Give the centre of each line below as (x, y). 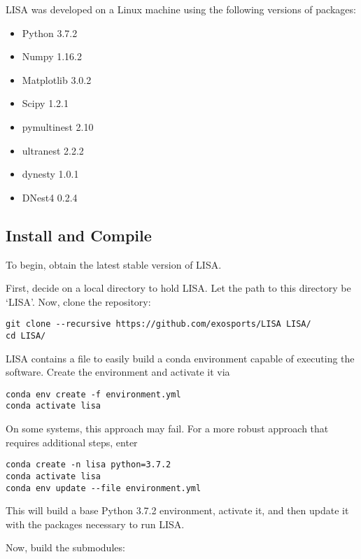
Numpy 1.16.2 (52, 56)
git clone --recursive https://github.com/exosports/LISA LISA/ (158, 324)
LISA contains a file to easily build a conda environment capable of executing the (180, 358)
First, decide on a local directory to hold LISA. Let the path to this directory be (178, 288)
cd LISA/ (26, 335)
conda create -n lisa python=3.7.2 (89, 465)
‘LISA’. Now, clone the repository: (78, 301)
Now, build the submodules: (65, 547)
